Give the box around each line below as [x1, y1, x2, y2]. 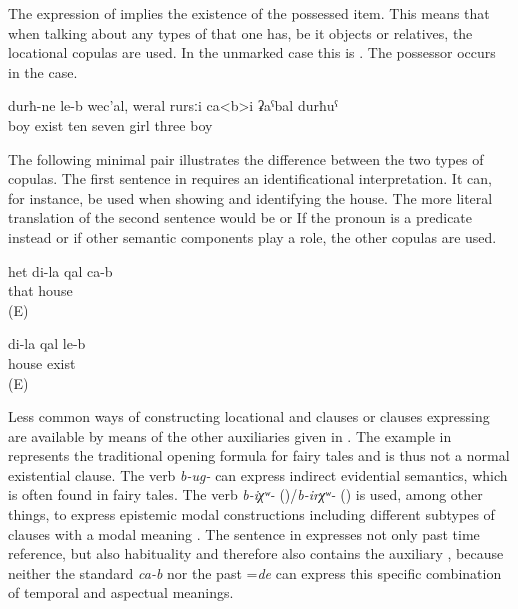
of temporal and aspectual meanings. [8, 582, 234, 603]
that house [8, 280, 73, 301]
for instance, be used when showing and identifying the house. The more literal [8, 187, 493, 208]
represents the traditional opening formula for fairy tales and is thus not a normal [8, 445, 510, 466]
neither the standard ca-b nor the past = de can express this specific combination [8, 562, 502, 583]
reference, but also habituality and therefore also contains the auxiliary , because [8, 543, 504, 564]
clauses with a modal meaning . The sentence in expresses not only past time [8, 523, 480, 544]
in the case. [8, 61, 78, 82]
